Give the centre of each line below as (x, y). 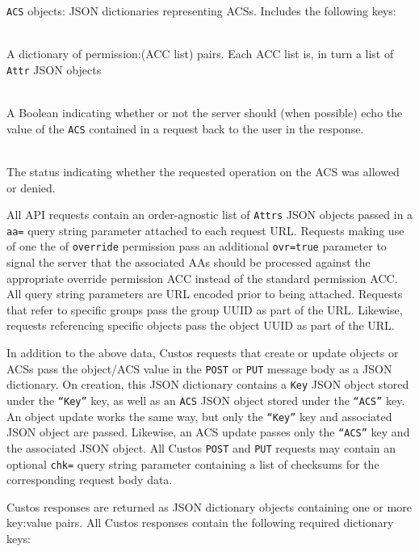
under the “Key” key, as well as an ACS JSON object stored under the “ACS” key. (206, 400)
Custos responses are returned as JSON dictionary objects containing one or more (209, 506)
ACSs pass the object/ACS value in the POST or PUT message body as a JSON (199, 368)
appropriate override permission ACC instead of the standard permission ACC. (202, 278)
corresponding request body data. (90, 480)
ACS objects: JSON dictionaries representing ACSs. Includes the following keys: (201, 11)
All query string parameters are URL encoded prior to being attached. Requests (205, 294)
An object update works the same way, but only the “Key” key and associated (199, 416)
